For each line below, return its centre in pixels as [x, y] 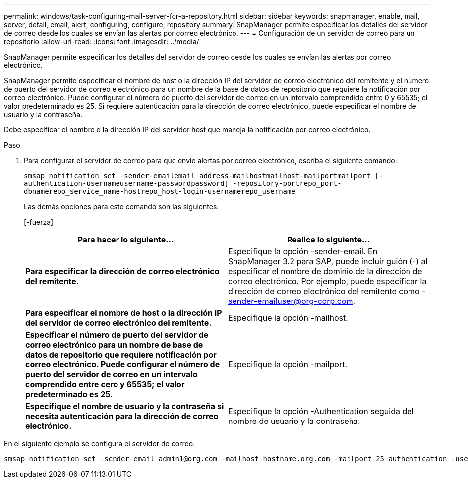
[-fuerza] [39, 222]
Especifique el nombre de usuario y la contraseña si [125, 406]
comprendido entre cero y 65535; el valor [105, 384]
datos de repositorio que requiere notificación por [121, 355]
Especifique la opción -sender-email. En [303, 251]
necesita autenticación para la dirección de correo [122, 416]
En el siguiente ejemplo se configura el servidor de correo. [100, 444]
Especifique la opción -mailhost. [288, 318]
